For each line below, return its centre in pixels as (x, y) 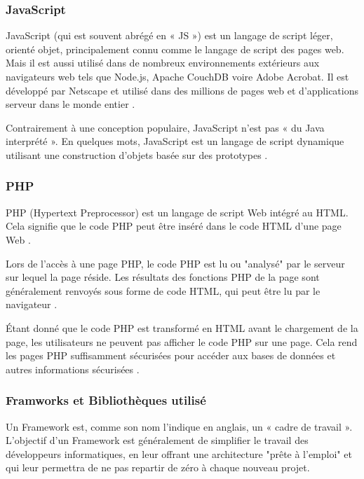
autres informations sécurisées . (73, 369)
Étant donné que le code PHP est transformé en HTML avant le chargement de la (182, 327)
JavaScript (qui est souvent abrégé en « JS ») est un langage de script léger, (169, 35)
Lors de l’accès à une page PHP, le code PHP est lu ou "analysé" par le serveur (175, 263)
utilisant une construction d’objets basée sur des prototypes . (137, 154)
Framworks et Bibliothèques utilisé (106, 400)
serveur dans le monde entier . (70, 104)
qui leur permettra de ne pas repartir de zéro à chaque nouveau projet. (158, 467)
